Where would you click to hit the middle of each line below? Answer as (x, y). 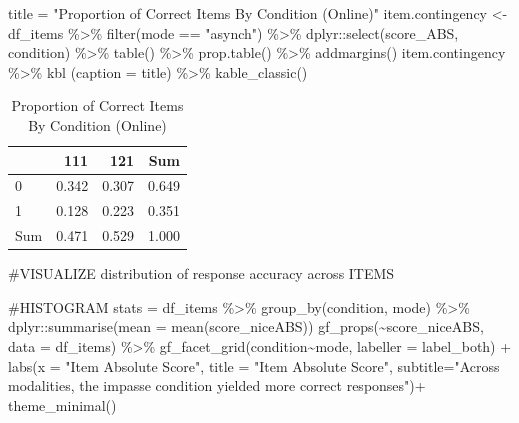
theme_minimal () (62, 404)
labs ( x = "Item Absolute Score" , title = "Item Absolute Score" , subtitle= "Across (254, 365)
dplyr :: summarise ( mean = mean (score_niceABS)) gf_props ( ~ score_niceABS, (246, 326)
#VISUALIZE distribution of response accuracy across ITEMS (201, 273)
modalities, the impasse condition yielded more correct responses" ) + (217, 385)
